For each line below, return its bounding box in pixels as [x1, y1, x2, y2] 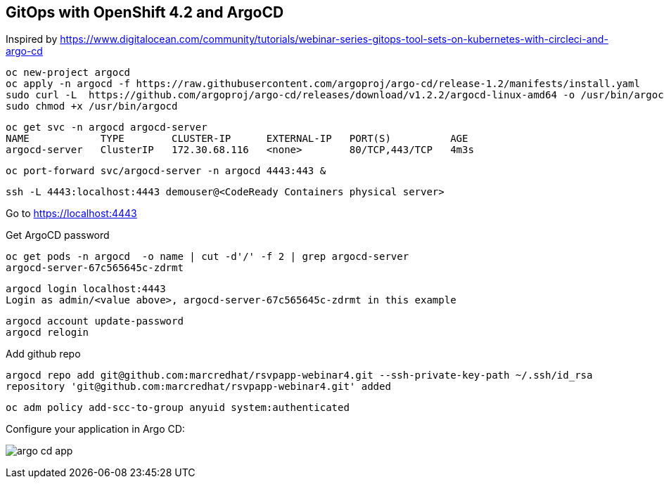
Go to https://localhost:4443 [6, 207, 137, 220]
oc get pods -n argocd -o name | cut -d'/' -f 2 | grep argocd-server [6, 251, 409, 263]
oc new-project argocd [6, 67, 131, 79]
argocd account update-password [6, 315, 184, 327]
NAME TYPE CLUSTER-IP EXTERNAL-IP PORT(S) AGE [6, 133, 468, 145]
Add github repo [6, 348, 81, 360]
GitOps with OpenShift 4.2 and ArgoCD [6, 4, 284, 21]
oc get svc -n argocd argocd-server [6, 122, 207, 133]
